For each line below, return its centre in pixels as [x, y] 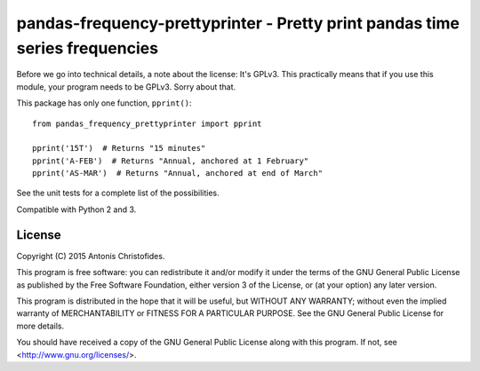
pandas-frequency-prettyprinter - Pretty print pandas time [238, 23]
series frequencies [88, 48]
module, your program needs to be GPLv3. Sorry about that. [126, 87]
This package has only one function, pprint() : [104, 103]
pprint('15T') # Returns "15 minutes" [119, 148]
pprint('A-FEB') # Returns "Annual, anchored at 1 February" [171, 161]
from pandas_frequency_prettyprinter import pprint [147, 123]
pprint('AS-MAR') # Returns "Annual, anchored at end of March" [178, 174]
